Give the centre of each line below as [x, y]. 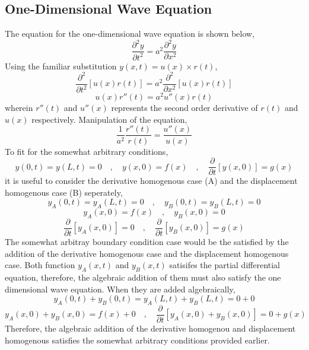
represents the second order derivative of [184, 108]
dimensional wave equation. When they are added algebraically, [120, 289]
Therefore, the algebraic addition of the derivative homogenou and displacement [150, 328]
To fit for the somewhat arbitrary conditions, [87, 151]
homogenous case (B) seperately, [64, 192]
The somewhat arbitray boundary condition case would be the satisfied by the [147, 242]
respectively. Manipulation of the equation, [109, 119]
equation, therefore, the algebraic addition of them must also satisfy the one [143, 277]
